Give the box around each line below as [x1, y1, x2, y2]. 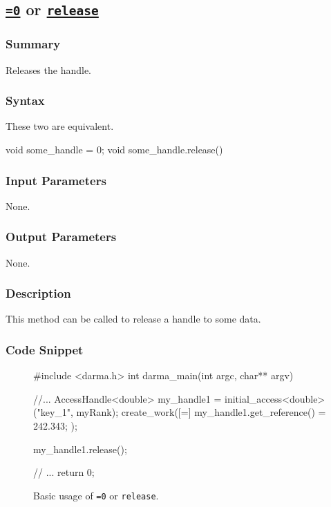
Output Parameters [6, 228, 117, 245]
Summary [6, 35, 61, 52]
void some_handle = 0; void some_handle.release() [6, 142, 223, 156]
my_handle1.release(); [33, 441, 127, 456]
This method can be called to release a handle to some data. [6, 312, 261, 326]
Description [6, 285, 71, 302]
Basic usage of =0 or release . [33, 488, 159, 502]
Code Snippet [6, 341, 84, 358]
